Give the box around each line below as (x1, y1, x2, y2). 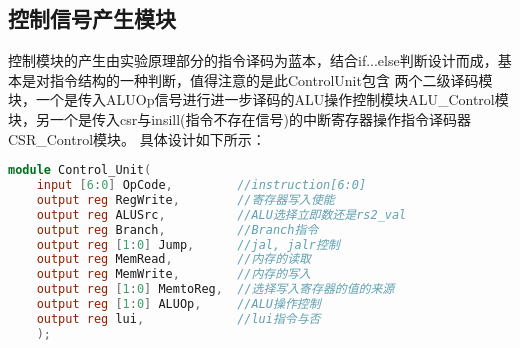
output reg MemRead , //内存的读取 (36, 252, 311, 267)
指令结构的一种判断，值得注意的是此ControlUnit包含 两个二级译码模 (49, 69, 493, 90)
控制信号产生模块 (8, 3, 176, 34)
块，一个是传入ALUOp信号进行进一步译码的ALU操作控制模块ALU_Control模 (8, 89, 509, 110)
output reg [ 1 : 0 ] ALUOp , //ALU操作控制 (36, 297, 321, 312)
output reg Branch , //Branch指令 (36, 222, 319, 237)
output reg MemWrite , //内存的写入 (36, 267, 311, 282)
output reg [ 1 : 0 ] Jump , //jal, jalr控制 (36, 237, 340, 252)
